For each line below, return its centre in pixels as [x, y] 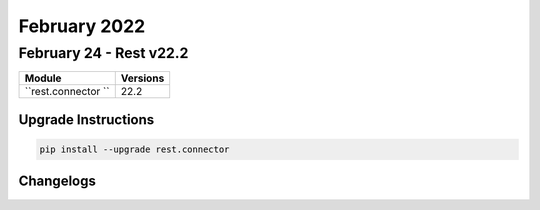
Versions [142, 78]
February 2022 [82, 26]
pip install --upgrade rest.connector [134, 149]
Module [43, 78]
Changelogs [57, 181]
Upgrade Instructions [86, 119]
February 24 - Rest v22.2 [103, 53]
